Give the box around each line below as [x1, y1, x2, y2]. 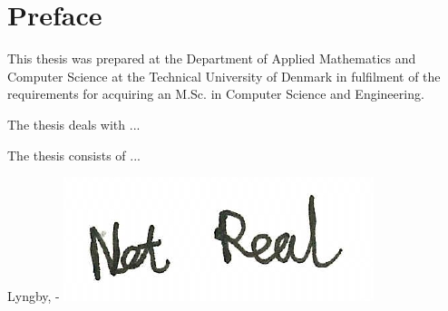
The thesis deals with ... [7, 114, 141, 133]
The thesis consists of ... [7, 145, 141, 164]
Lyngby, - [7, 287, 60, 306]
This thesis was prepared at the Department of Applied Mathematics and [7, 49, 416, 68]
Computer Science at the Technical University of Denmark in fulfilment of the [7, 66, 441, 85]
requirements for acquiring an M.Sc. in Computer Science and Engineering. [7, 84, 424, 103]
